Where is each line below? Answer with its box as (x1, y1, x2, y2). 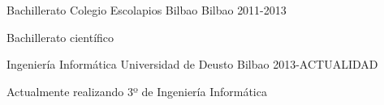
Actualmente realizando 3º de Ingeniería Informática (6, 82, 267, 99)
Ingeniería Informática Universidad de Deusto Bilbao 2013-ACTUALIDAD (6, 56, 378, 73)
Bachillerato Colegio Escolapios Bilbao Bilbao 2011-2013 (6, 2, 287, 18)
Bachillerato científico (6, 28, 114, 45)
